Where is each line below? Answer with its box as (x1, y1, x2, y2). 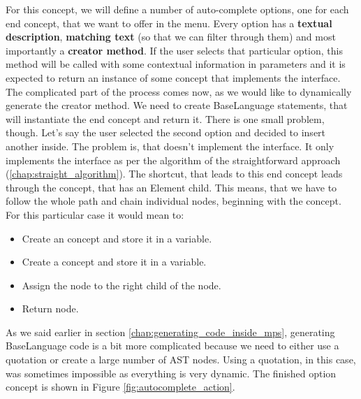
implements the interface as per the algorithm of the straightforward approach (6, 152, 341, 167)
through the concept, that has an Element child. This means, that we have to (6, 180, 337, 194)
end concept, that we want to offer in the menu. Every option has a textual (6, 15, 332, 30)
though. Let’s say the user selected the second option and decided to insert (6, 125, 326, 140)
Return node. (22, 301, 79, 316)
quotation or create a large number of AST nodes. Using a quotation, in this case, (6, 352, 356, 367)
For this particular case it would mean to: (6, 207, 184, 222)
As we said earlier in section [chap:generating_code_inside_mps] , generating (6, 324, 335, 339)
